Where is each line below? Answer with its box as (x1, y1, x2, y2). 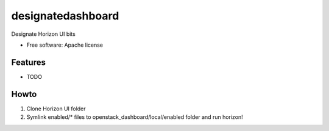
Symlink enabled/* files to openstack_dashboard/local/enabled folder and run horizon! (26, 113, 243, 121)
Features (11, 57, 46, 67)
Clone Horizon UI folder (26, 105, 86, 112)
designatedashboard (11, 9, 119, 22)
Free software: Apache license (26, 41, 104, 49)
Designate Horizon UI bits (11, 30, 76, 38)
